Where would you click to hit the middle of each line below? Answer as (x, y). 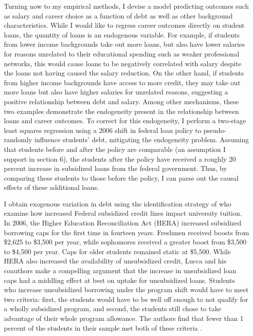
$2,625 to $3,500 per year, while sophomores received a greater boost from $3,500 (125, 242)
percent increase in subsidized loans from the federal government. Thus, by (116, 168)
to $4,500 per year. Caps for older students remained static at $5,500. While (117, 251)
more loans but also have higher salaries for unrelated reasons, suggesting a (116, 92)
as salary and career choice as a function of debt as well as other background (118, 15)
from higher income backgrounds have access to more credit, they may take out (122, 82)
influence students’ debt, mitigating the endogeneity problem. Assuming (142, 140)
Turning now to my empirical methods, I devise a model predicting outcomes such (126, 6)
